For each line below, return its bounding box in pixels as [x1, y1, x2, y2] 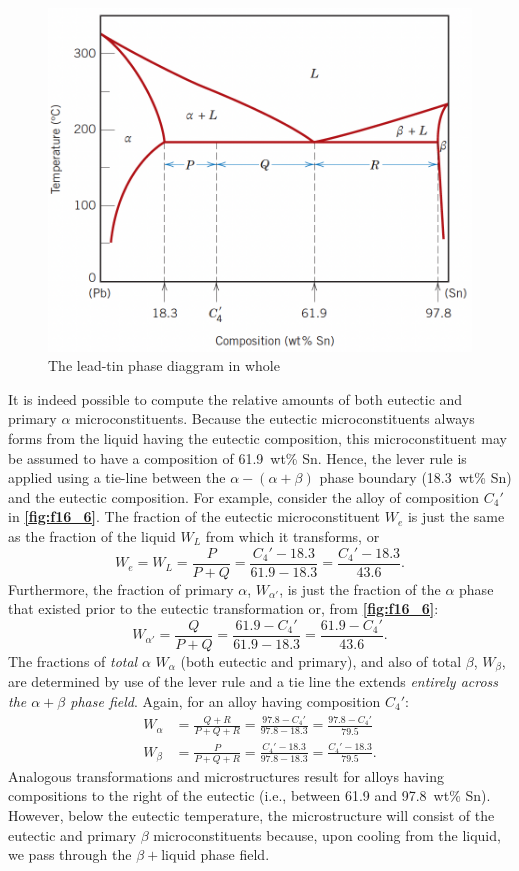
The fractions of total [8, 650, 138, 671]
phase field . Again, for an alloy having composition [70, 690, 381, 711]
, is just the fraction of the [279, 578, 441, 599]
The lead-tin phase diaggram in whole [48, 355, 280, 376]
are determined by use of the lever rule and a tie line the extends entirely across [8, 671, 499, 692]
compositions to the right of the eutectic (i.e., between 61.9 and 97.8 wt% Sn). [8, 785, 491, 806]
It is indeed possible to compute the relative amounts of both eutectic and [8, 388, 463, 409]
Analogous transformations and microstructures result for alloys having [8, 765, 445, 786]
